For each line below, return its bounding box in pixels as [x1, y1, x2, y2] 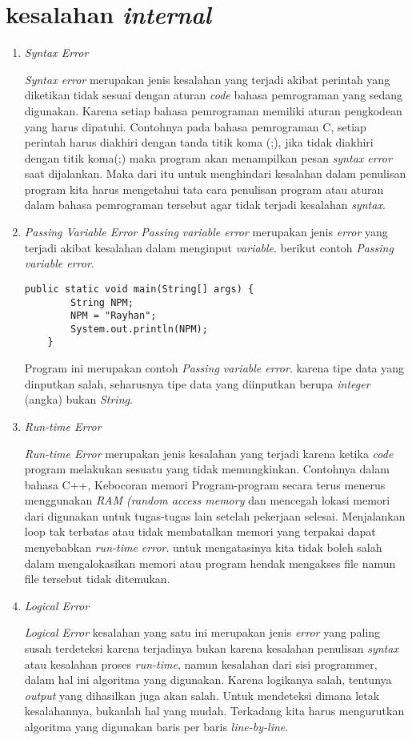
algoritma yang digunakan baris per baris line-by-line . [24, 718, 289, 734]
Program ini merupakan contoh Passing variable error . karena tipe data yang [24, 360, 405, 376]
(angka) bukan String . [24, 391, 133, 408]
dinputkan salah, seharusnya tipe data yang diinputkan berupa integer [24, 375, 370, 392]
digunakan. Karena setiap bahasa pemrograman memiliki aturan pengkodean [24, 102, 402, 119]
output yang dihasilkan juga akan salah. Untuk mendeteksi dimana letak [24, 686, 380, 703]
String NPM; [70, 296, 134, 308]
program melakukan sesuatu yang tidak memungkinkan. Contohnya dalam [24, 460, 390, 477]
